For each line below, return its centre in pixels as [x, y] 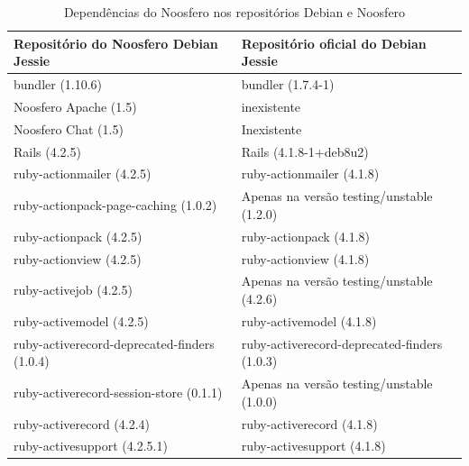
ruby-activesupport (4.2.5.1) [91, 446]
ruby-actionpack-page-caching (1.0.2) [115, 205]
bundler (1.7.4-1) [288, 84]
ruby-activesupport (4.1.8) [313, 446]
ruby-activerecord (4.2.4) [82, 423]
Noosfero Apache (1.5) [75, 106]
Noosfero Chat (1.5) [69, 128]
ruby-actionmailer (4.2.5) [83, 174]
